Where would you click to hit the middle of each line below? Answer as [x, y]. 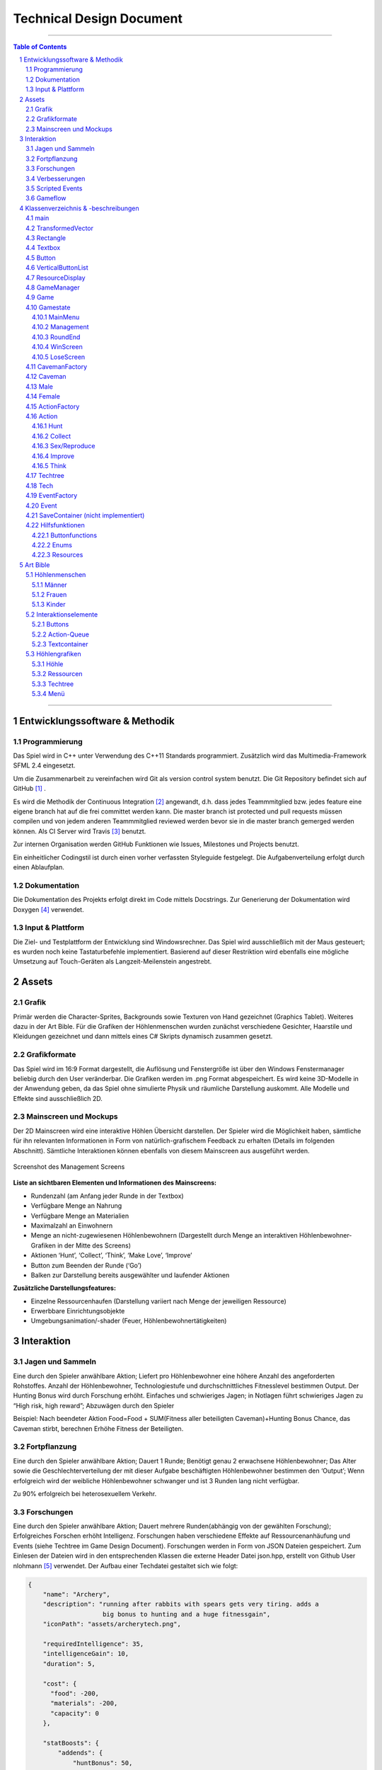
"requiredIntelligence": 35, [93, 1644]
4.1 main [37, 218]
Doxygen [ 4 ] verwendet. [48, 909]
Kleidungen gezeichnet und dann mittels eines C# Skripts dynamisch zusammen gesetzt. [143, 1037]
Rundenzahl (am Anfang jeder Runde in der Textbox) [107, 1196]
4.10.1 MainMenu [56, 317]
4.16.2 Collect [51, 436]
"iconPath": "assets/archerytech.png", [112, 1624]
